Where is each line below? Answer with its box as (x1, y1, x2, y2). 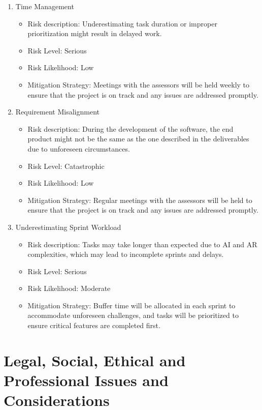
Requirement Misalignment (15, 106, 100, 117)
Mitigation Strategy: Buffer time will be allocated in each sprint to (27, 300, 236, 310)
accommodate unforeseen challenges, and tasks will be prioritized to (27, 310, 239, 320)
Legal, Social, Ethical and (4, 349, 186, 370)
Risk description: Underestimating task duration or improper (27, 18, 217, 28)
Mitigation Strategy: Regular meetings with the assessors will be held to (27, 194, 252, 205)
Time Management (15, 1, 74, 11)
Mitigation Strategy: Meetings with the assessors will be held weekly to (27, 79, 250, 90)
